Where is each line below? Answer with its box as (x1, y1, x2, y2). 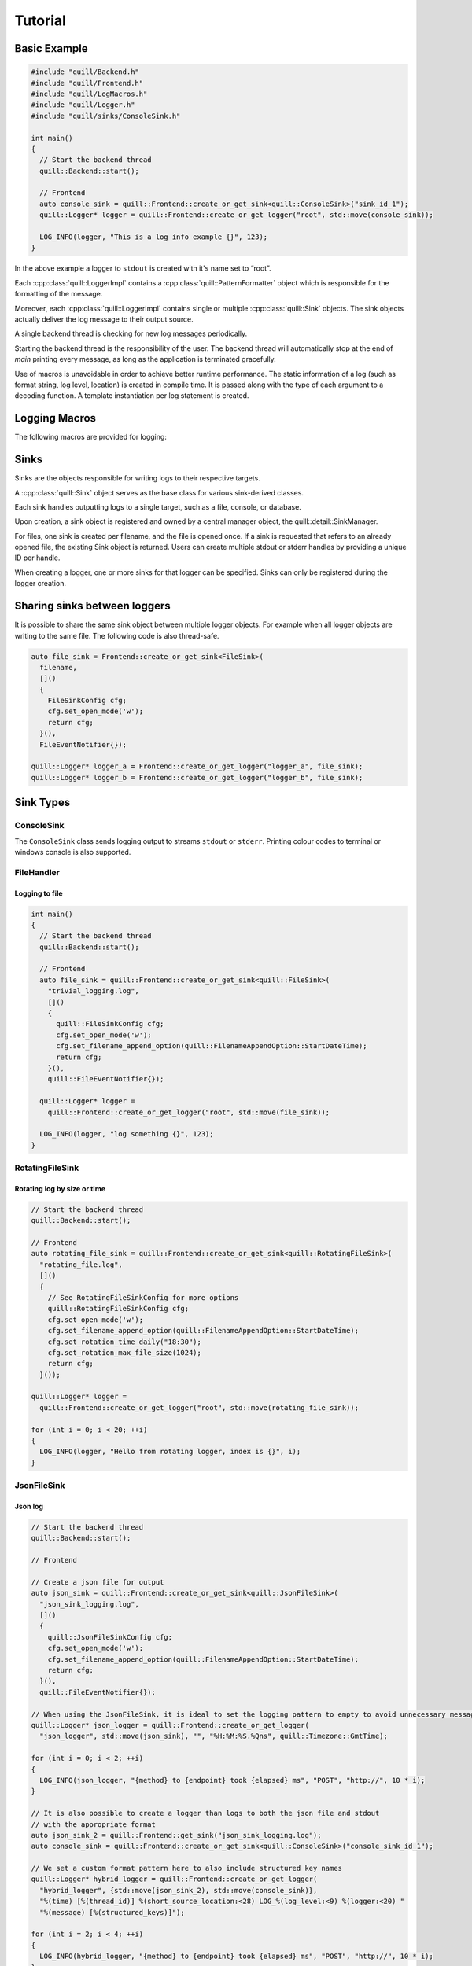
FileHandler (14, 867, 61, 878)
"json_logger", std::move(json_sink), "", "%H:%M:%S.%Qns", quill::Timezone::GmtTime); (39, 1732, 389, 1741)
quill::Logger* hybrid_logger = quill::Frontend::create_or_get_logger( (31, 1875, 318, 1883)
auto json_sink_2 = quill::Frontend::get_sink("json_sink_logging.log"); (31, 1831, 322, 1839)
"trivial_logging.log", (47, 987, 139, 996)
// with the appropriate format (31, 1820, 157, 1828)
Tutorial (14, 12, 67, 29)
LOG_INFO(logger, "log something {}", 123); (39, 1129, 214, 1139)
